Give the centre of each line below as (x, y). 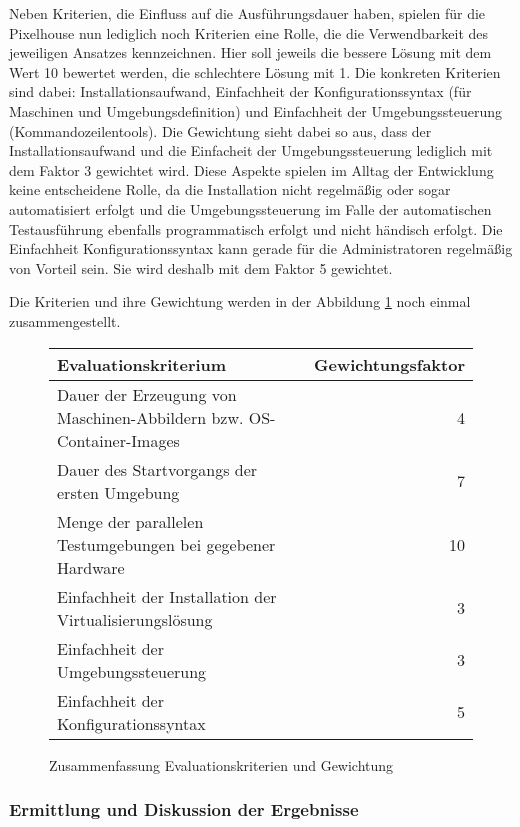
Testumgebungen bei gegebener (166, 544)
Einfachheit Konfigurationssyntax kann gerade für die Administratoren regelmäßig (261, 248)
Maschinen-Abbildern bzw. (150, 417)
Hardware (91, 567)
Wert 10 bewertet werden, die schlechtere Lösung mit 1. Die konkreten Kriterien (255, 71)
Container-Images (118, 440)
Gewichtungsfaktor (389, 364)
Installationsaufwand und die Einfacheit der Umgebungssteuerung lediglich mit (251, 150)
